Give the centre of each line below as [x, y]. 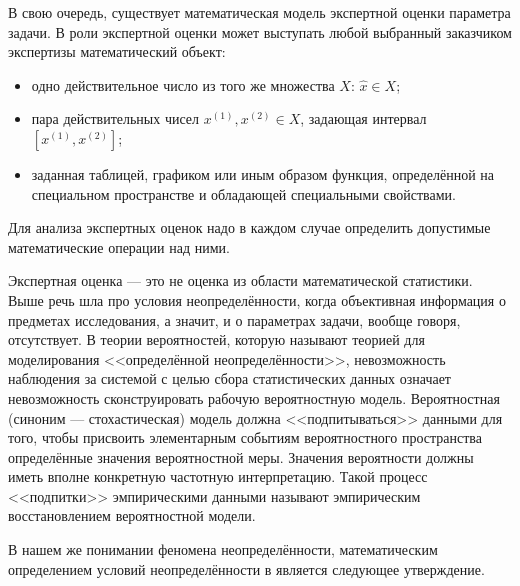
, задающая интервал [363, 118]
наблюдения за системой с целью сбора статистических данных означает [229, 378]
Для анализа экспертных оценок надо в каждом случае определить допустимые [249, 227]
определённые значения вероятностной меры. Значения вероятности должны [241, 456]
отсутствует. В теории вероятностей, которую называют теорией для [216, 339]
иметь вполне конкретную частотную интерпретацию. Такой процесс [218, 476]
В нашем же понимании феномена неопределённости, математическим [223, 549]
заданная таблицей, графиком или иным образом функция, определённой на [263, 173]
